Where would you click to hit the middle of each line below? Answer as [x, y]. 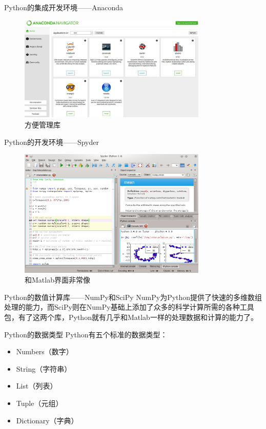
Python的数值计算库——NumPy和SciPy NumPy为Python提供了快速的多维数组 [133, 297]
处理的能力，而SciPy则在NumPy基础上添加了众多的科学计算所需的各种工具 [129, 307]
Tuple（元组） [39, 403]
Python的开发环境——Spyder [52, 142]
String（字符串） [44, 368]
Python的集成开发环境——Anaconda [64, 7]
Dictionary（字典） [47, 420]
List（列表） [37, 386]
